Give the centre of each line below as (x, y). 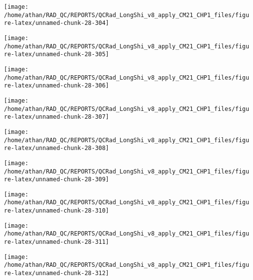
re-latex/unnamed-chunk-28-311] (57, 242)
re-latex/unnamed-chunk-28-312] (57, 273)
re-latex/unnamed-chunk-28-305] (57, 54)
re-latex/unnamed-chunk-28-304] (57, 23)
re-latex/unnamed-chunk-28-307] (57, 117)
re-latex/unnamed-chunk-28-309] (57, 180)
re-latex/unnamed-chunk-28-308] (57, 148)
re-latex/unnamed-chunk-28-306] (57, 86)
